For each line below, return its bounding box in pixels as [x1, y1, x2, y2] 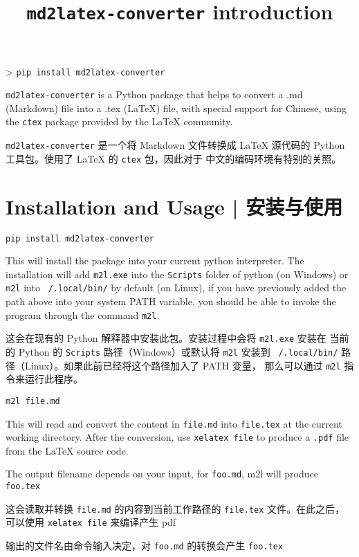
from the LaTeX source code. [6, 443, 129, 457]
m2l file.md [6, 396, 60, 406]
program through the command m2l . [6, 307, 160, 322]
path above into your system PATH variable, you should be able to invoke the [6, 294, 336, 309]
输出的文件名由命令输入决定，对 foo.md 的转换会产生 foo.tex [6, 538, 284, 553]
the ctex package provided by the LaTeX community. [6, 114, 233, 129]
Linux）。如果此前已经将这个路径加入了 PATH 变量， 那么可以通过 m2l [24, 358, 341, 372]
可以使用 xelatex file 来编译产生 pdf [6, 515, 176, 529]
